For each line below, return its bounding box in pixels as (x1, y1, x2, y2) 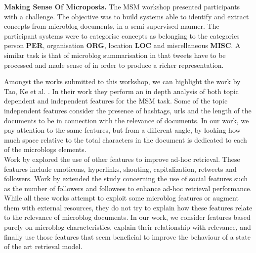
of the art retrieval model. (4, 241, 83, 252)
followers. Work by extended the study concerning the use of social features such (4, 173, 248, 184)
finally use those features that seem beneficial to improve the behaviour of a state (4, 231, 251, 242)
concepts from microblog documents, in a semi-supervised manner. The (4, 21, 219, 31)
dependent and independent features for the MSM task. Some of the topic (4, 96, 228, 106)
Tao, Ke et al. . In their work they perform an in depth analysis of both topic (4, 86, 239, 96)
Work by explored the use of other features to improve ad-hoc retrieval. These (4, 153, 240, 164)
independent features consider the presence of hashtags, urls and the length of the (4, 105, 252, 115)
